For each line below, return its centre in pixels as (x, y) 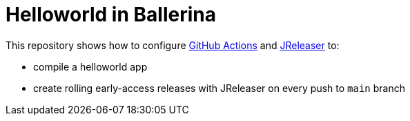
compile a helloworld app (90, 66)
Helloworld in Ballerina (111, 15)
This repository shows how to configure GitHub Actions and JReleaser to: (173, 45)
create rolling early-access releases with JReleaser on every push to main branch (219, 88)
